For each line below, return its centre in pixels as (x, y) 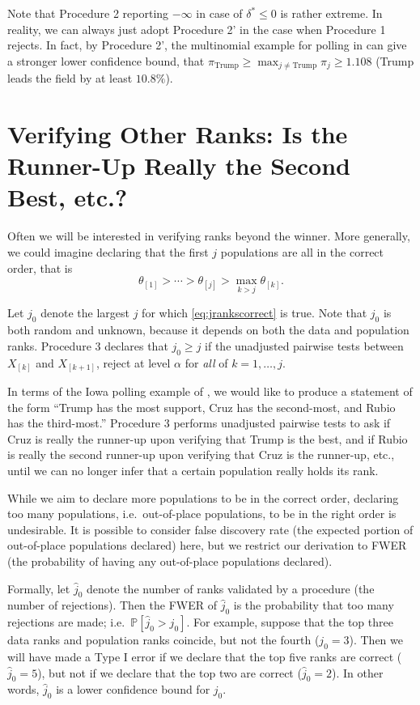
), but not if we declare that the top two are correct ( (170, 672)
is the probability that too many (314, 605)
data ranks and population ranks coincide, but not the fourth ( (163, 640)
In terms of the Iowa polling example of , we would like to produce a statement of (210, 391)
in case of (219, 13)
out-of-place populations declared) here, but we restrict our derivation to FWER (207, 545)
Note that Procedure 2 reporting (88, 13)
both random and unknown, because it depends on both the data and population (208, 330)
